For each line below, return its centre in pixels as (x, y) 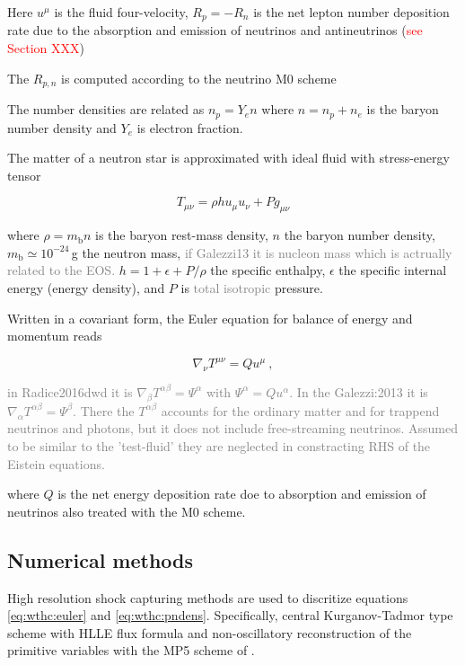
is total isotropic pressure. (252, 287)
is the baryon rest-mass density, (181, 235)
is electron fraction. (190, 127)
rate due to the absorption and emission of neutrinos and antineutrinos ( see (215, 30)
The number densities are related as (106, 109)
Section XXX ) (46, 48)
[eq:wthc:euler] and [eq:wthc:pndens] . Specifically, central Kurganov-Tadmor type (230, 615)
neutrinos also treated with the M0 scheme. (127, 511)
